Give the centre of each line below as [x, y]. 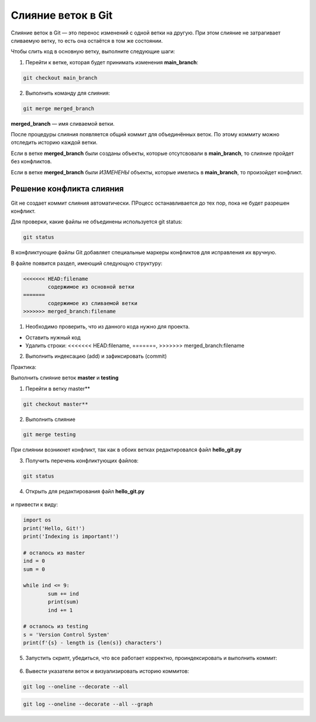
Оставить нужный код [53, 337]
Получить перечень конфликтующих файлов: [82, 460]
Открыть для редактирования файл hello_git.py [85, 491]
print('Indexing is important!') [71, 536]
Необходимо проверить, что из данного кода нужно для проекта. [108, 327]
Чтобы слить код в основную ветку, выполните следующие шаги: [93, 51]
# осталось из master [54, 553]
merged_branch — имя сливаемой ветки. [63, 123]
